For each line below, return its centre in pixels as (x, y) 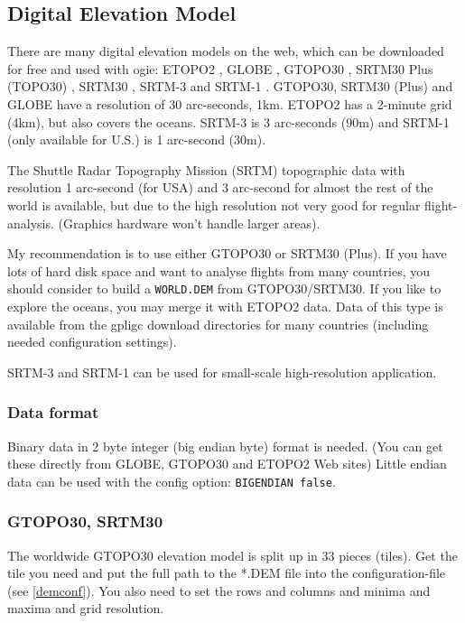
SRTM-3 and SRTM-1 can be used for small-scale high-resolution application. (222, 372)
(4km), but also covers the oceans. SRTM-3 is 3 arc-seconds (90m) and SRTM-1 (228, 121)
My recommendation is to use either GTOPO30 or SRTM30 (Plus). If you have (227, 253)
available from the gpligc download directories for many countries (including (218, 324)
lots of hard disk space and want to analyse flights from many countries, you (219, 270)
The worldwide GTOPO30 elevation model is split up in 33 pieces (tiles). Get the (232, 555)
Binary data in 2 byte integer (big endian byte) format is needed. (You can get (225, 446)
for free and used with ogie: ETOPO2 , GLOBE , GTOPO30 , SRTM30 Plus (220, 68)
